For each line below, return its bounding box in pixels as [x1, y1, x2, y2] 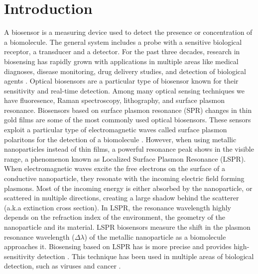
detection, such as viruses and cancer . [4, 261, 121, 271]
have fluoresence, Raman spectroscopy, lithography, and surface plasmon [4, 95, 225, 105]
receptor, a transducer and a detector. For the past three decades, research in [4, 46, 240, 57]
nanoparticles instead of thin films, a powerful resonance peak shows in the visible [4, 144, 254, 154]
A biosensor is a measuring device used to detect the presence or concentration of [4, 27, 253, 37]
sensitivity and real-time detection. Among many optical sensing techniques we [4, 85, 245, 95]
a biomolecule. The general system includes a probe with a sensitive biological [4, 36, 242, 47]
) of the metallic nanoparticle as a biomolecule [84, 231, 226, 242]
